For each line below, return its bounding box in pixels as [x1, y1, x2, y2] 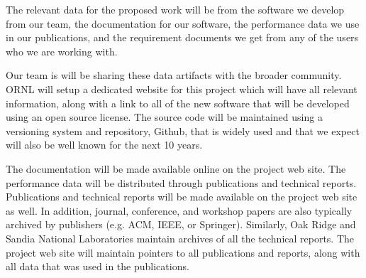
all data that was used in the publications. [6, 259, 189, 274]
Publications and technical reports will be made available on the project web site [6, 189, 357, 204]
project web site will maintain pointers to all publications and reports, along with [6, 245, 360, 260]
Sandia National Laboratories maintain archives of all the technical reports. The [6, 230, 355, 245]
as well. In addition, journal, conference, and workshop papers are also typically [6, 203, 353, 218]
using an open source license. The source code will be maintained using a [6, 109, 323, 124]
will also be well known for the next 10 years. [6, 137, 203, 152]
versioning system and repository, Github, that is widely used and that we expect [6, 123, 360, 138]
